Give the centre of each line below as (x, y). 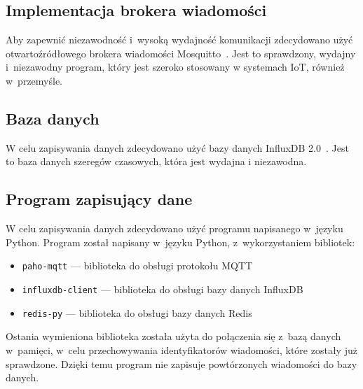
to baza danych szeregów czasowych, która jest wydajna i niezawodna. (156, 161)
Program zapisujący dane (99, 199)
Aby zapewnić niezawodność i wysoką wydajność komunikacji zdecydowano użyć (179, 40)
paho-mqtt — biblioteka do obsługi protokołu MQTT (137, 266)
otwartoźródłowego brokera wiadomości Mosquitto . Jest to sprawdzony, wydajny (181, 53)
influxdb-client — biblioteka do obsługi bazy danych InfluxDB (163, 289)
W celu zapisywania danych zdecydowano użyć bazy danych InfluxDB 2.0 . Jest (177, 147)
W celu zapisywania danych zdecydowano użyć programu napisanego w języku (174, 228)
